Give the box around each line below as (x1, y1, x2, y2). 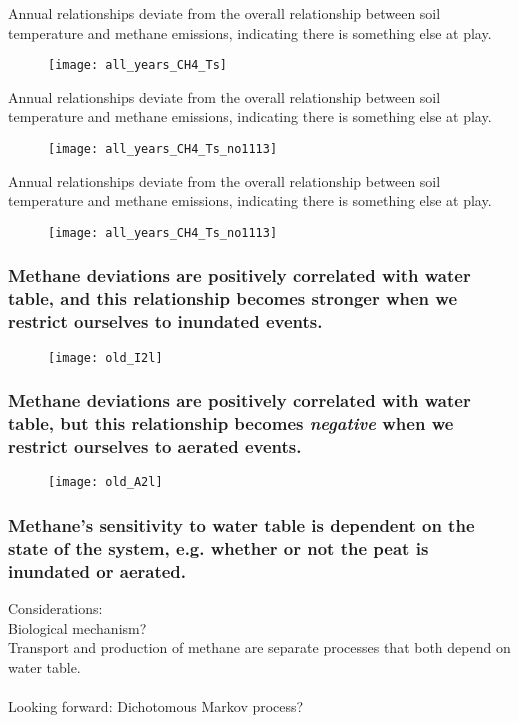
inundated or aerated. (8, 558, 187, 583)
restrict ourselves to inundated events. (8, 309, 323, 334)
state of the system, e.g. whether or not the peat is (8, 535, 429, 560)
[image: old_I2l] (48, 350, 163, 365)
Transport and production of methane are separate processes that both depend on (8, 637, 511, 658)
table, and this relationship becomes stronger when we (8, 286, 458, 311)
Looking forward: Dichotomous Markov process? (8, 696, 304, 716)
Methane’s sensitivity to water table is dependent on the (8, 512, 475, 537)
